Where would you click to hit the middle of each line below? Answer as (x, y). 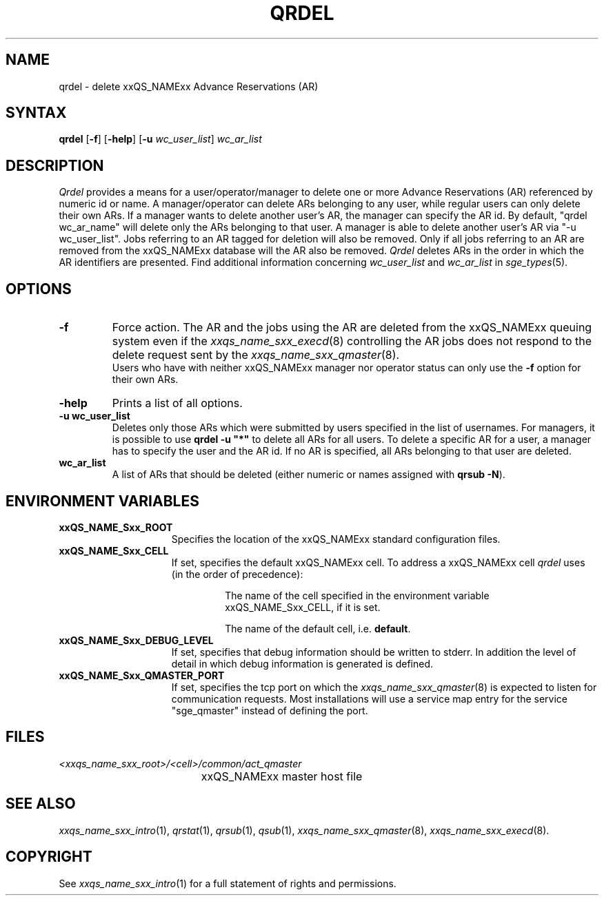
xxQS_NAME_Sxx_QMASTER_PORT (142, 675)
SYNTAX (36, 113)
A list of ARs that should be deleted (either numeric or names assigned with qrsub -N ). (309, 475)
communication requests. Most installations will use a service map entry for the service (370, 698)
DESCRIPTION (55, 165)
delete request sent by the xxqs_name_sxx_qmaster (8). (256, 355)
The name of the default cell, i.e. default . (318, 628)
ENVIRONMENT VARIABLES (102, 501)
